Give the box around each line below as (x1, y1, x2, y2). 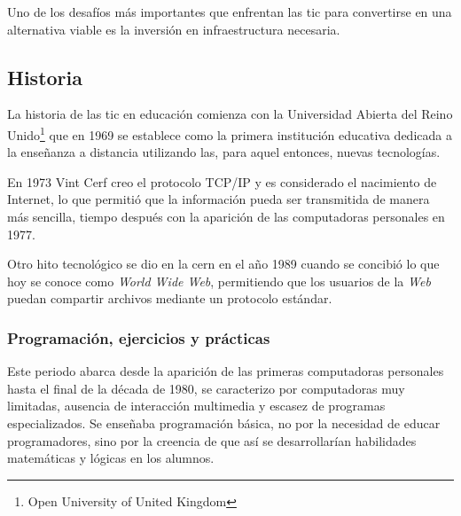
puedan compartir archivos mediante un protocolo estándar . (7, 289, 332, 308)
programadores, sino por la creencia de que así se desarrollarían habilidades (7, 431, 417, 450)
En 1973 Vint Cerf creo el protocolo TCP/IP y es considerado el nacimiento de (7, 172, 437, 191)
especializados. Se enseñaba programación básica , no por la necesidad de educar (7, 413, 441, 432)
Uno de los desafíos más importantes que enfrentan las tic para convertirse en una (7, 3, 452, 20)
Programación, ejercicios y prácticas (7, 326, 270, 348)
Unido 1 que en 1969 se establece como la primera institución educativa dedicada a (7, 122, 452, 144)
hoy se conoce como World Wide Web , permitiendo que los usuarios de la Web (7, 271, 431, 290)
